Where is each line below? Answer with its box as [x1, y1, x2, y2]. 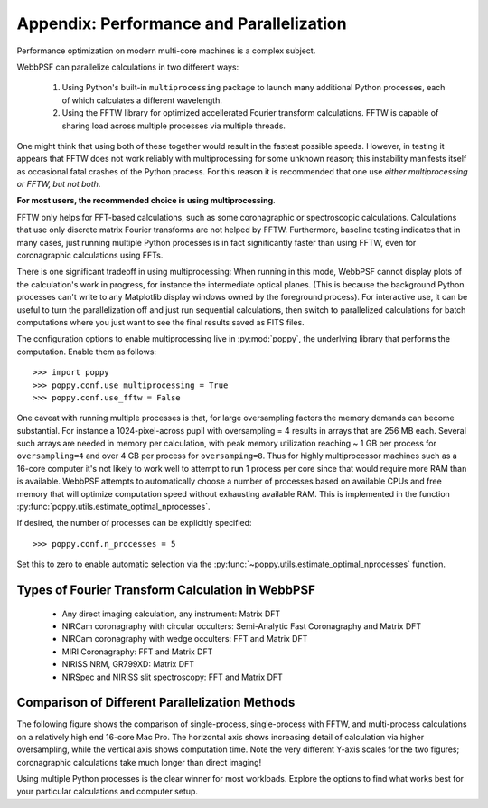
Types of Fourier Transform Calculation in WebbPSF [16, 583, 316, 598]
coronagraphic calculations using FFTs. [16, 249, 164, 261]
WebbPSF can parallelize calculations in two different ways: [16, 61, 239, 72]
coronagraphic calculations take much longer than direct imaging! [16, 756, 262, 767]
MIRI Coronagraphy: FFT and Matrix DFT [61, 646, 213, 657]
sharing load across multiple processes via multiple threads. [61, 120, 286, 131]
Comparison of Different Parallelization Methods [16, 695, 296, 710]
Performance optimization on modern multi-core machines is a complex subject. [16, 45, 316, 56]
